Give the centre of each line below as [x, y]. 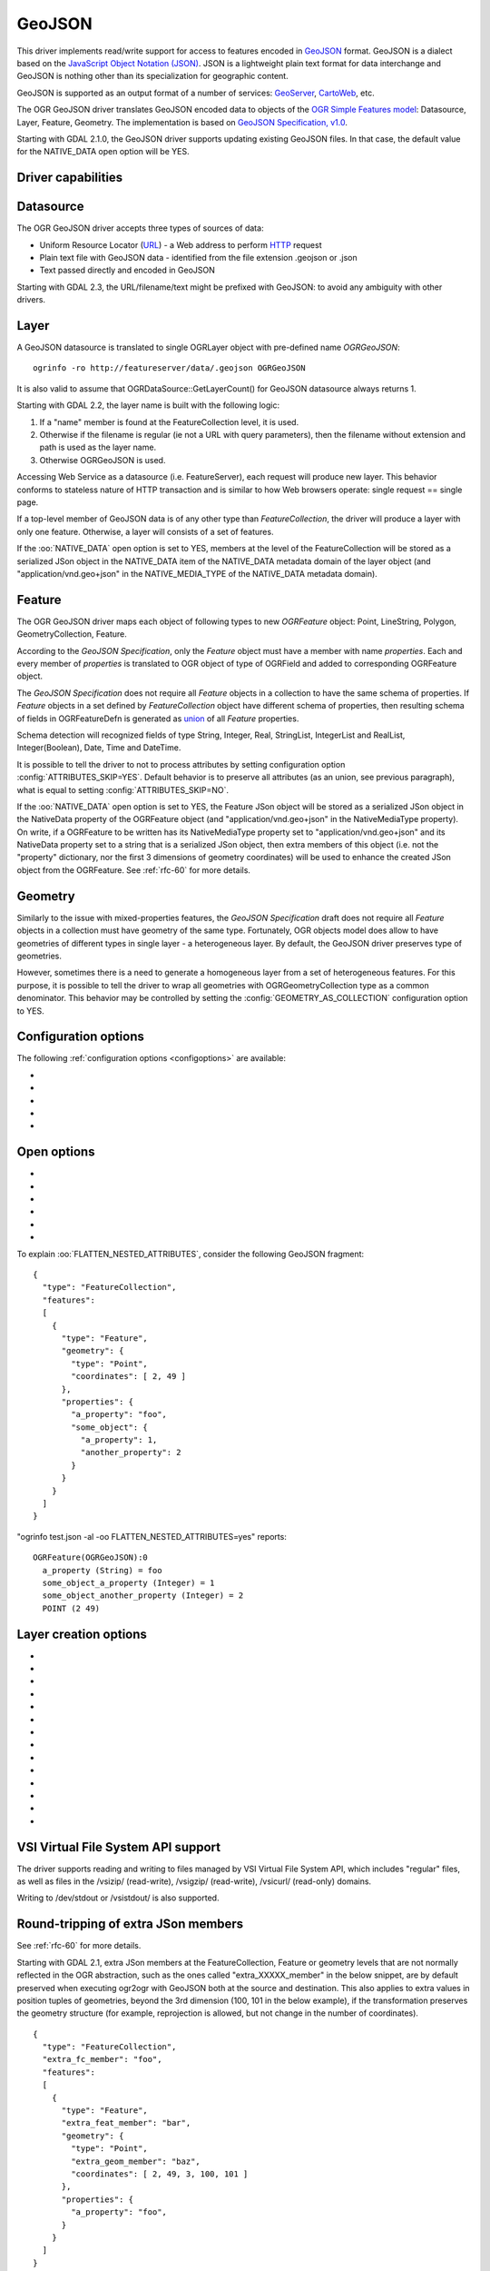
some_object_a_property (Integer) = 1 [128, 1582]
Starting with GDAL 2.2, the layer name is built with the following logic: [148, 405]
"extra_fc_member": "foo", [102, 2059]
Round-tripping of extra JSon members [130, 1924]
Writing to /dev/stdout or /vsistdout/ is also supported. [118, 1898]
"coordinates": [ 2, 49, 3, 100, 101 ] [160, 2174]
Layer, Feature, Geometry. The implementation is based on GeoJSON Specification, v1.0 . [182, 122]
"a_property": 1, [119, 1440]
